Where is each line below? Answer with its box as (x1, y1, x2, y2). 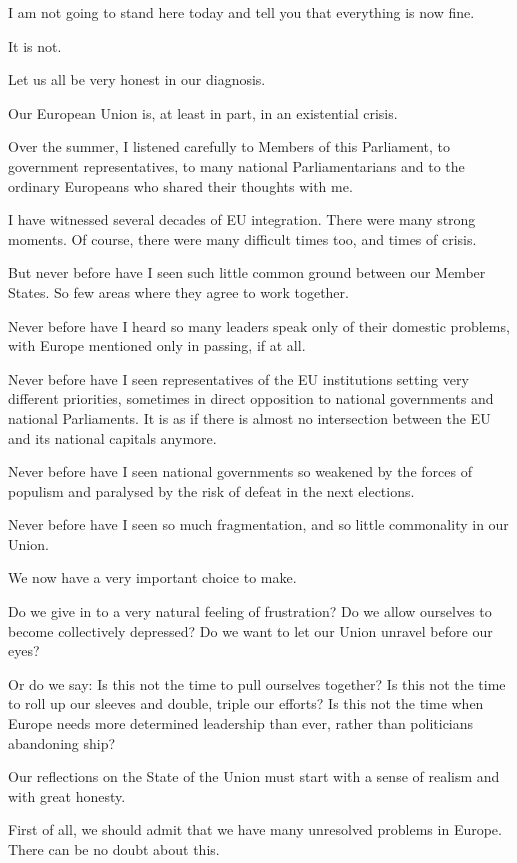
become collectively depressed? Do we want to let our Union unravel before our (8, 620, 493, 641)
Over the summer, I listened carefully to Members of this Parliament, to (8, 136, 451, 157)
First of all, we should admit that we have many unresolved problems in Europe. (8, 819, 502, 840)
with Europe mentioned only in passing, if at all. (8, 335, 306, 356)
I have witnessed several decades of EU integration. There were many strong (8, 209, 476, 230)
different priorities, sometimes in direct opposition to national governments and (8, 388, 494, 409)
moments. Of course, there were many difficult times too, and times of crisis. (8, 228, 477, 249)
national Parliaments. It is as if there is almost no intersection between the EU (8, 407, 491, 428)
